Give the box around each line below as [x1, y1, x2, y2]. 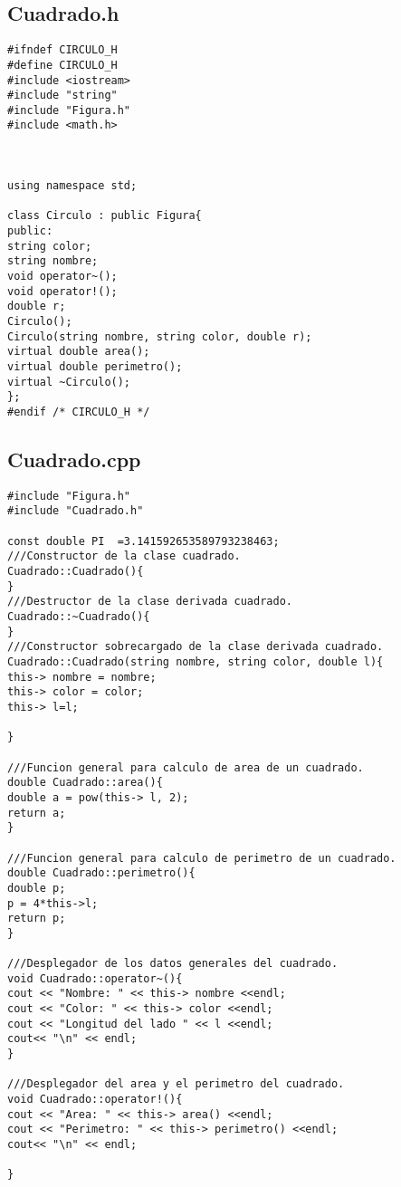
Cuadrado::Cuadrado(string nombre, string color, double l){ [7, 656, 384, 669]
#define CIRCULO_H [7, 58, 118, 72]
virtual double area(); [7, 345, 150, 359]
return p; [7, 912, 66, 925]
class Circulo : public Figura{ [7, 209, 202, 223]
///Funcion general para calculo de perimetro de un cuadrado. [7, 851, 396, 865]
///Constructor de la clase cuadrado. [7, 550, 241, 563]
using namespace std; [7, 179, 138, 193]
